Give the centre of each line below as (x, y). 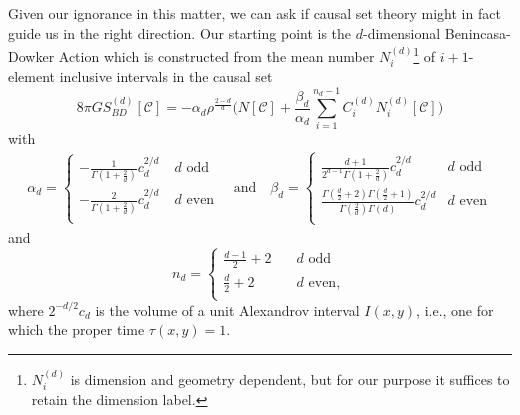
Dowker (31, 55)
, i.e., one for (455, 309)
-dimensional (401, 32)
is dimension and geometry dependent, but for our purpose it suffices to (290, 378)
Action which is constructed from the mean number (216, 55)
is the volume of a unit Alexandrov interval (227, 309)
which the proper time (76, 329)
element (32, 76)
